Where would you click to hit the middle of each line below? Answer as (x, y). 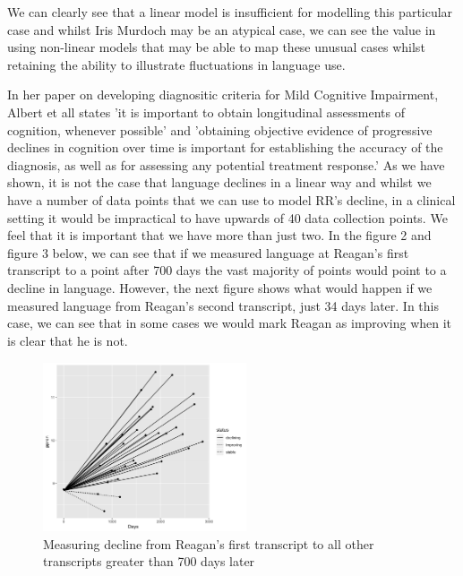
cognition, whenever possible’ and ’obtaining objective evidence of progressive (220, 129)
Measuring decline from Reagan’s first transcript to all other (209, 543)
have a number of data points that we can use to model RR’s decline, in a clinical (231, 199)
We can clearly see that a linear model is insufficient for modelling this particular (230, 12)
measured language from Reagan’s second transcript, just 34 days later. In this (223, 305)
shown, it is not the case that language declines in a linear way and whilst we (219, 182)
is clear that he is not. (68, 340)
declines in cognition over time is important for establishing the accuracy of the (225, 147)
